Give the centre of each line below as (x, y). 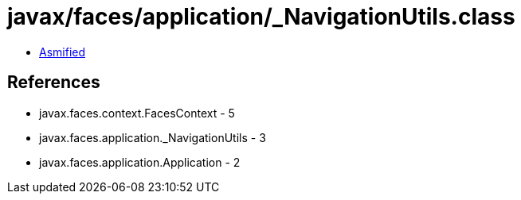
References (54, 83)
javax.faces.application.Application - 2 (140, 162)
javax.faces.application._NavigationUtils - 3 (153, 137)
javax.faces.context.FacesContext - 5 (137, 113)
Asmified (63, 52)
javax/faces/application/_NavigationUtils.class (261, 17)
